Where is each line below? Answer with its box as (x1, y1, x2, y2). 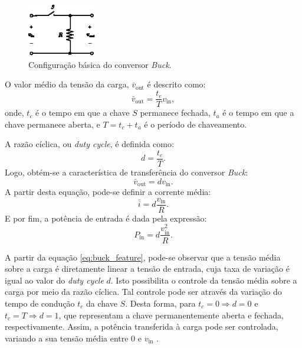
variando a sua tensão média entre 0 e (5, 331, 142, 344)
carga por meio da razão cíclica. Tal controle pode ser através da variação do (5, 285, 282, 298)
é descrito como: (147, 78, 206, 90)
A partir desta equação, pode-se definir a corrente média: (5, 186, 211, 198)
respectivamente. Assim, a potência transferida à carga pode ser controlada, (5, 320, 278, 333)
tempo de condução (5, 297, 75, 309)
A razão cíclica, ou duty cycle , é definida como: (5, 138, 174, 150)
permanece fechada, (140, 106, 211, 119)
